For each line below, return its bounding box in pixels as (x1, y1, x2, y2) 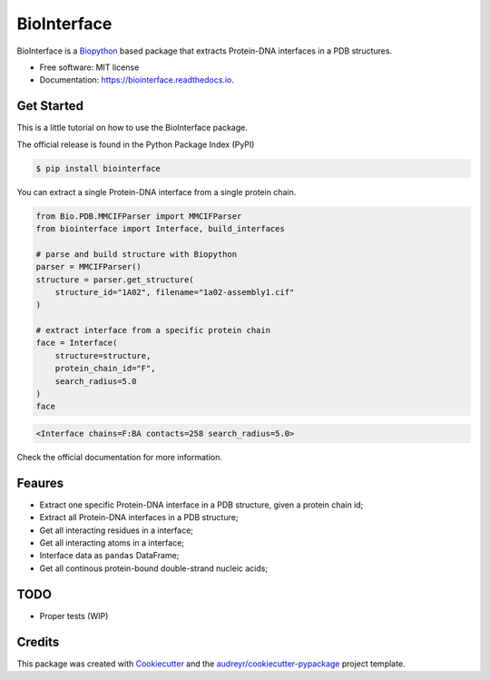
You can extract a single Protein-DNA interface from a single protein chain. (16, 186, 297, 197)
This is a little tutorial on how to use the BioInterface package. (16, 123, 249, 133)
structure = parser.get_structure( (35, 274, 194, 285)
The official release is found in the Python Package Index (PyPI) (16, 139, 255, 150)
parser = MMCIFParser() (35, 261, 142, 272)
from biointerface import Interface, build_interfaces (35, 223, 285, 233)
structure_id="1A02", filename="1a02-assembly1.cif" (54, 287, 295, 297)
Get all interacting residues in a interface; (39, 525, 194, 536)
